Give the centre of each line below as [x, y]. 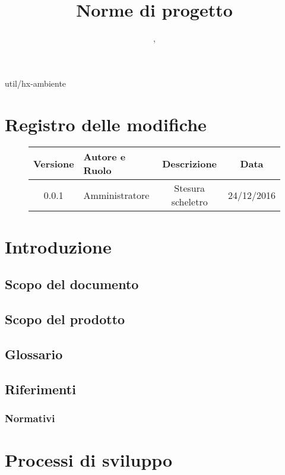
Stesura [189, 188]
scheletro [189, 202]
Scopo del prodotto [65, 319]
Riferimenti [40, 389]
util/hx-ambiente [36, 83]
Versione [54, 163]
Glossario [34, 354]
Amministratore [116, 195]
